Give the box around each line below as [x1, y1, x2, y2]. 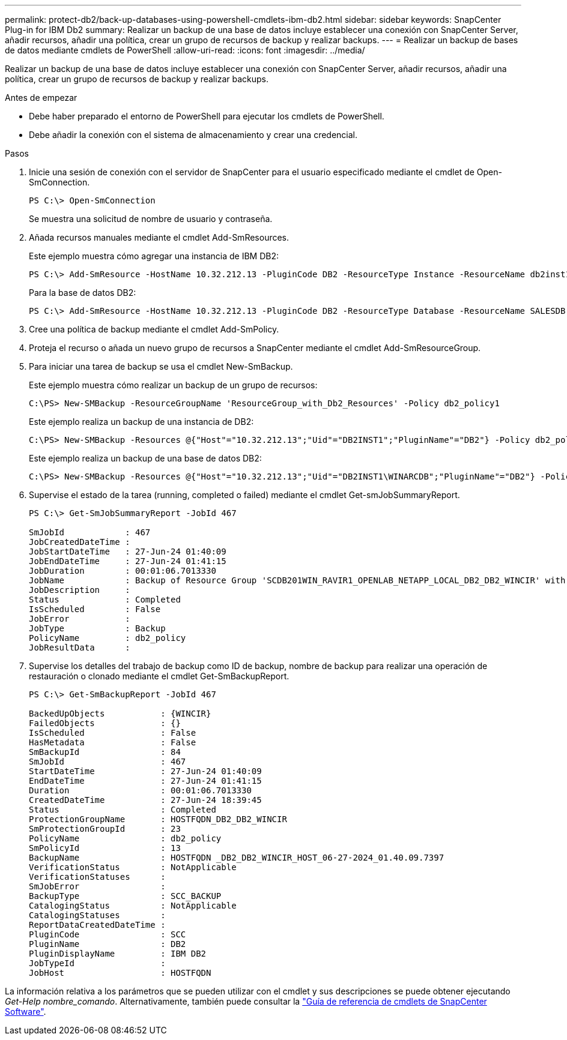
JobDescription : [29, 585, 130, 595]
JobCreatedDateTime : [29, 537, 130, 547]
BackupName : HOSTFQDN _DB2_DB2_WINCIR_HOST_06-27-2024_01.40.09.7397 [29, 853, 444, 862]
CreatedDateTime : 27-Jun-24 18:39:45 [29, 795, 262, 805]
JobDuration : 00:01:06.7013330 [29, 566, 216, 576]
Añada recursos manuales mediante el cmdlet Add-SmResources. [29, 232, 290, 242]
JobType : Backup [29, 624, 166, 633]
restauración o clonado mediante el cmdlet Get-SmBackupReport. [29, 671, 290, 681]
